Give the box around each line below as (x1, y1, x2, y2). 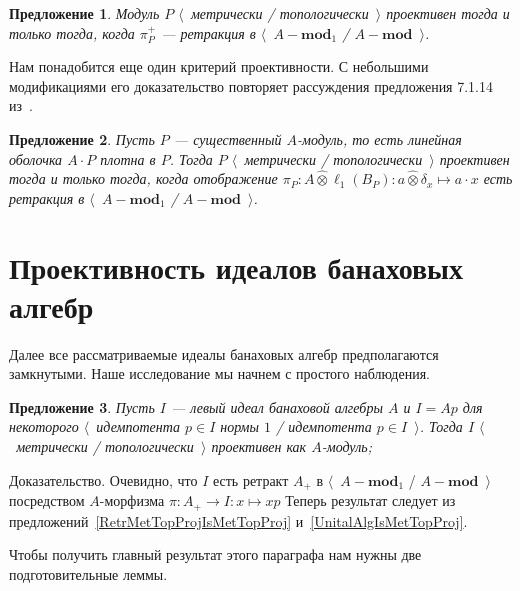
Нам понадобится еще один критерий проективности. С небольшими (9, 56, 429, 77)
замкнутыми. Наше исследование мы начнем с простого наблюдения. (9, 363, 430, 384)
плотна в (100, 148, 156, 169)
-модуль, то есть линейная (296, 128, 462, 149)
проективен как (211, 436, 307, 457)
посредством (9, 490, 85, 511)
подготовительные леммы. (9, 563, 168, 584)
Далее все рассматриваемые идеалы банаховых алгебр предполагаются (9, 343, 439, 364)
